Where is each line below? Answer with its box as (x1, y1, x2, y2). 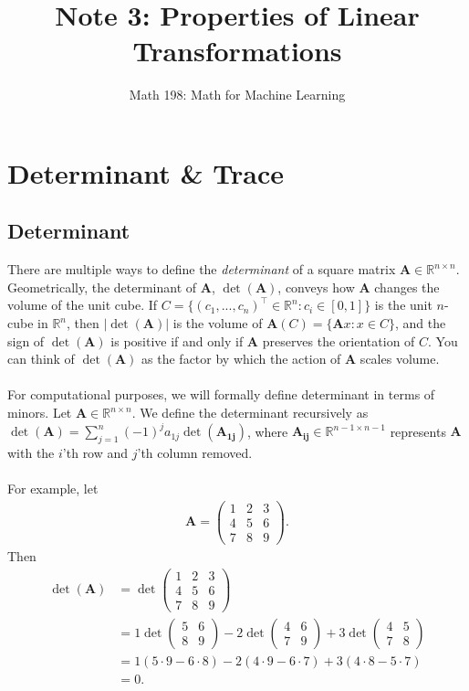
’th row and (62, 442, 129, 462)
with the (7, 442, 55, 462)
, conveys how (277, 277, 355, 296)
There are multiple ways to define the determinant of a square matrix (7, 260, 396, 279)
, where (246, 421, 288, 441)
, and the (394, 314, 446, 333)
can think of (7, 349, 75, 368)
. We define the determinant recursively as (131, 403, 369, 422)
